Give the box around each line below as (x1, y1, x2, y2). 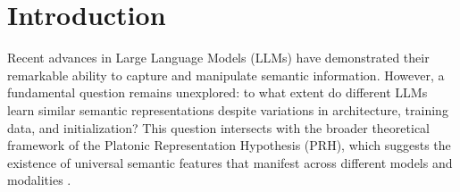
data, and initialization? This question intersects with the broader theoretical (7, 118, 430, 137)
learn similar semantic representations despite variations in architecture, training (7, 100, 448, 119)
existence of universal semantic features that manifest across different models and (7, 153, 453, 171)
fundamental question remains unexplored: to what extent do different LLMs (7, 83, 428, 102)
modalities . (7, 171, 71, 189)
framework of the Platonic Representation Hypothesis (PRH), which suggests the (7, 136, 451, 154)
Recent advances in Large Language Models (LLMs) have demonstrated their (7, 48, 430, 67)
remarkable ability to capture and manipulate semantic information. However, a (7, 65, 445, 84)
